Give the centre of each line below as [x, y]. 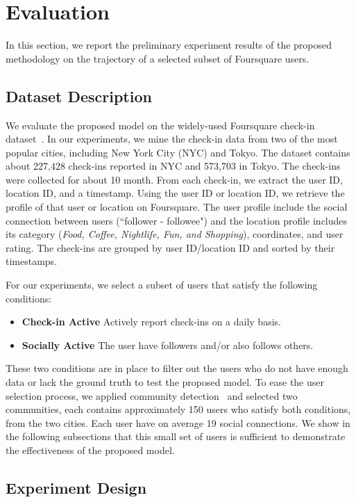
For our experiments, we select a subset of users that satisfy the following [162, 285]
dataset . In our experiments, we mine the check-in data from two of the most [172, 139]
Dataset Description [79, 96]
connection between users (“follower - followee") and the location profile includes [177, 220]
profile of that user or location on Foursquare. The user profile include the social [177, 207]
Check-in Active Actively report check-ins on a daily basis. [151, 322]
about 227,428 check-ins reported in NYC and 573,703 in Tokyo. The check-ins [173, 166]
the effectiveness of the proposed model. [90, 450]
